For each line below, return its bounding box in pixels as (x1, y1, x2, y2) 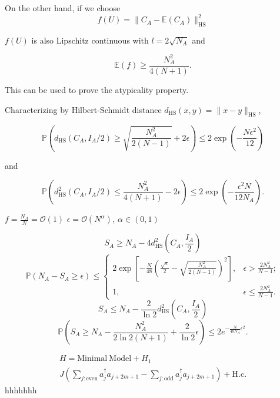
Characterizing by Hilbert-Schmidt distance (5, 103, 162, 115)
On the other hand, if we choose (5, 2, 121, 14)
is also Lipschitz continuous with (31, 34, 149, 46)
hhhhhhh (5, 383, 37, 396)
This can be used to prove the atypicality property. (5, 84, 189, 96)
